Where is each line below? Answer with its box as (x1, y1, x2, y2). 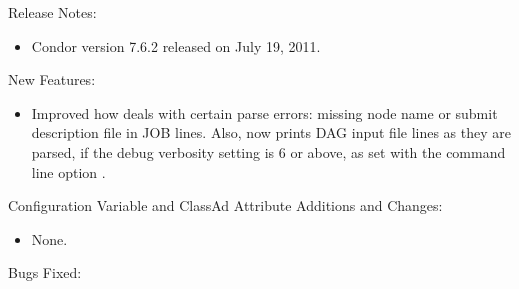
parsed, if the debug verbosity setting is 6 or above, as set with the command (31, 141, 506, 162)
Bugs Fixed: (8, 262, 82, 283)
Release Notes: (8, 2, 97, 22)
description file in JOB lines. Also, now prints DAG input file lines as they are (31, 122, 512, 143)
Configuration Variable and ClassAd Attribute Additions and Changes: (8, 195, 443, 216)
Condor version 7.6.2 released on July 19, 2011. (31, 35, 321, 56)
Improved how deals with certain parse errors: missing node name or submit (31, 102, 498, 123)
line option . (31, 161, 106, 182)
